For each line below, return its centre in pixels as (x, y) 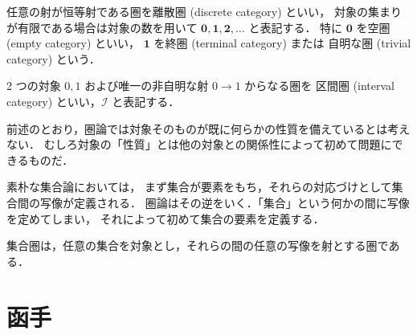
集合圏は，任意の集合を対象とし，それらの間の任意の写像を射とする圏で (198, 245)
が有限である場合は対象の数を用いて (102, 27)
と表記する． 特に (296, 27)
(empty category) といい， (74, 43)
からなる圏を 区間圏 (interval (319, 86)
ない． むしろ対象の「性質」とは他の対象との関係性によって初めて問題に (199, 144)
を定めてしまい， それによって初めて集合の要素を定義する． (166, 218)
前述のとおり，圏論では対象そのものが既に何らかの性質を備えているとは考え (208, 128)
